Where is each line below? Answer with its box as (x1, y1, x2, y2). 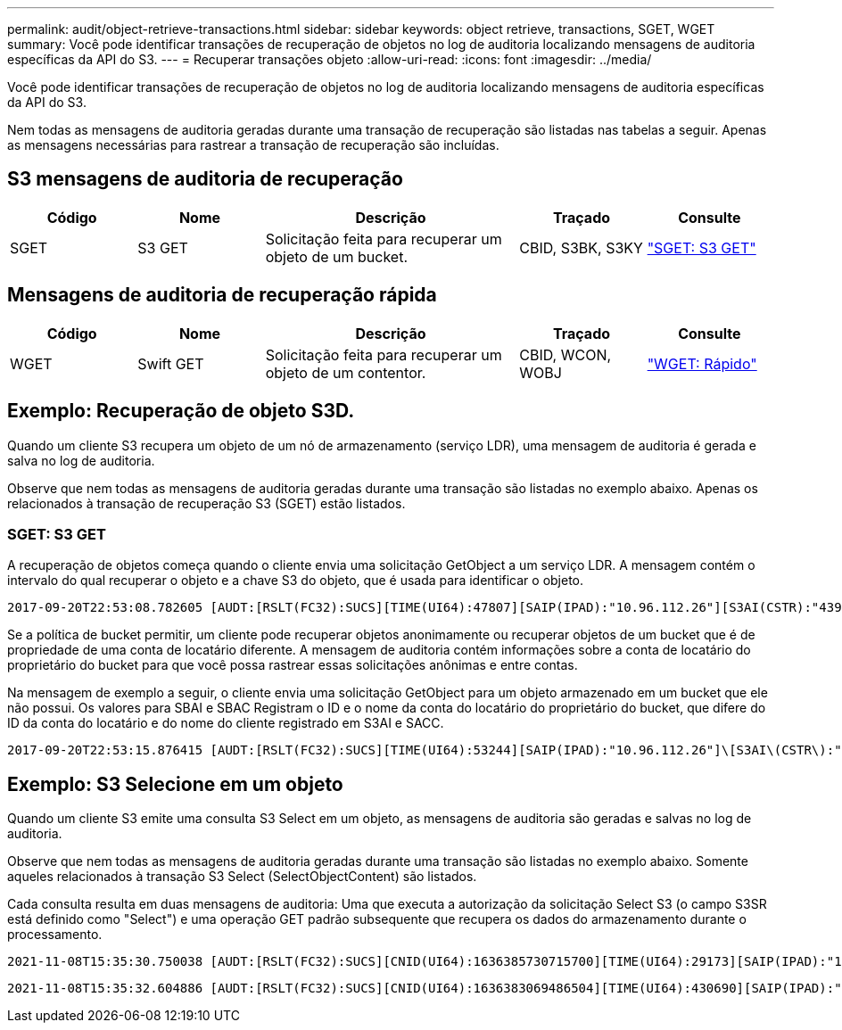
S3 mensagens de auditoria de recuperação (7, 168, 403, 191)
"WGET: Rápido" (647, 354, 757, 373)
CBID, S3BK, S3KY (519, 238, 643, 257)
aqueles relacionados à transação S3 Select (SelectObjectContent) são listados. (7, 869, 477, 885)
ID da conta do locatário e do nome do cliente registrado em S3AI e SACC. (7, 715, 444, 731)
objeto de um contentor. (265, 363, 426, 382)
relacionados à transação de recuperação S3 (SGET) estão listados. (7, 495, 406, 511)
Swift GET (137, 354, 204, 373)
